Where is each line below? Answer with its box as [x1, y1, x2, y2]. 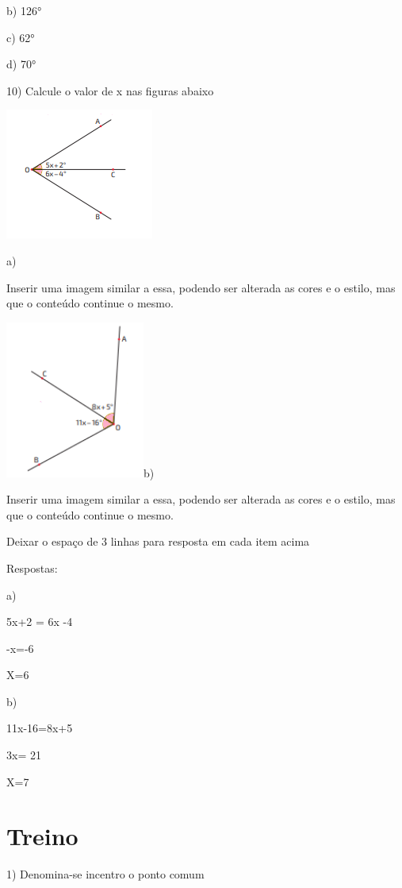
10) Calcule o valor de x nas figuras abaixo [6, 82, 214, 98]
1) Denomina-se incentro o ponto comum [6, 866, 205, 882]
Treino [6, 820, 78, 852]
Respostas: [6, 559, 58, 576]
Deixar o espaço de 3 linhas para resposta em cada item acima [6, 533, 310, 550]
